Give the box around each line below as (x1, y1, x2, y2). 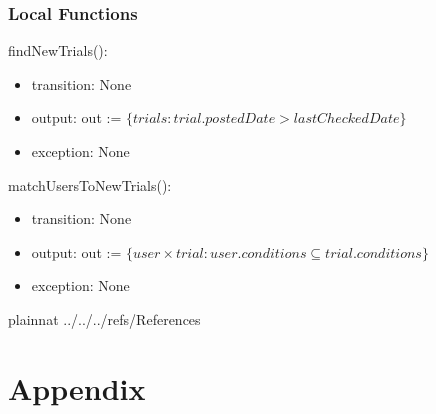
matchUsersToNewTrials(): (8, 174, 172, 195)
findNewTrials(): (8, 40, 108, 61)
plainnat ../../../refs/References (8, 308, 201, 329)
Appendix (8, 367, 146, 408)
